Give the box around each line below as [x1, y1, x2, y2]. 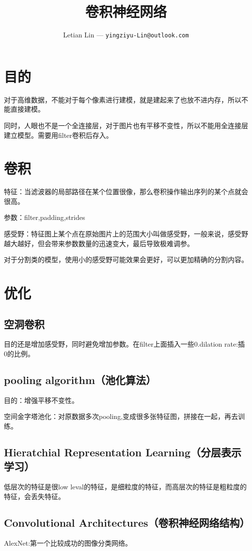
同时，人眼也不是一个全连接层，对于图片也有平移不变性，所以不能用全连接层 [4, 120, 248, 130]
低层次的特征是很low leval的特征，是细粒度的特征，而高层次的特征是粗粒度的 [4, 482, 247, 492]
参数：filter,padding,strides [4, 212, 85, 222]
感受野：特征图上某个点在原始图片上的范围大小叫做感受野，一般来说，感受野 [4, 229, 248, 238]
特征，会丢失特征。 [4, 491, 65, 501]
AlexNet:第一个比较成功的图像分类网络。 [4, 537, 132, 548]
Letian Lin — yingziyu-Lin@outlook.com [63, 30, 189, 40]
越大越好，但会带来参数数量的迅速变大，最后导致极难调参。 [4, 238, 194, 248]
